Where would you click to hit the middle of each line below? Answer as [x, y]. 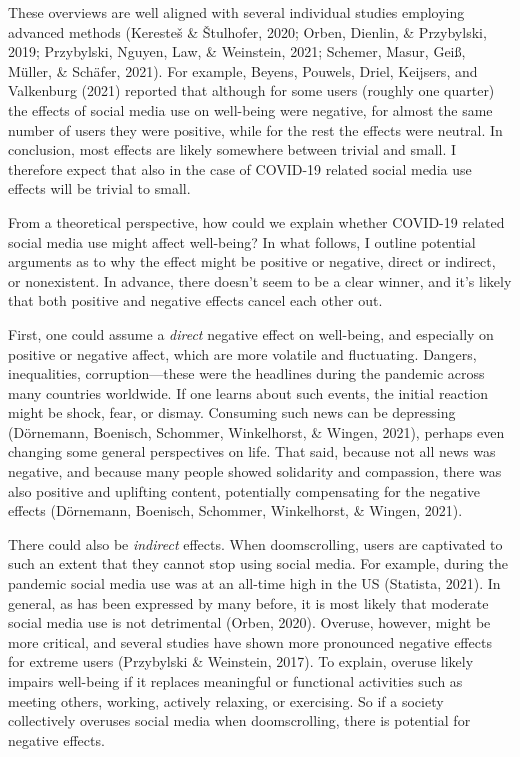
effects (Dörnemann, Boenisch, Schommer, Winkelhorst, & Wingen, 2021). [235, 510]
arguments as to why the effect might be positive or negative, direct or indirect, [252, 261]
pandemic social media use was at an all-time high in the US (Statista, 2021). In [254, 583]
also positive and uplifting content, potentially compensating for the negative [244, 490]
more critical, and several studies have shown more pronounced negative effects [250, 641]
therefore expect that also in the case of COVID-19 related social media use [240, 168]
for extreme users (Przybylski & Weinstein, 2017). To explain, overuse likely [241, 661]
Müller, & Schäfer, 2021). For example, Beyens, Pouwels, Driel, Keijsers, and [243, 70]
